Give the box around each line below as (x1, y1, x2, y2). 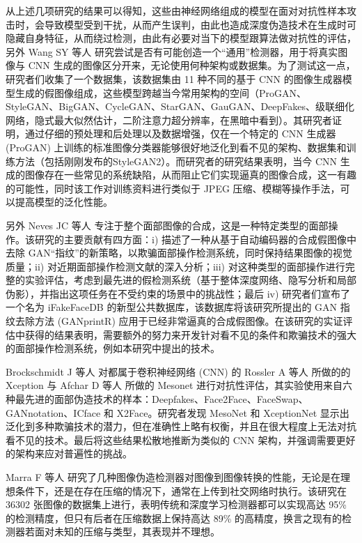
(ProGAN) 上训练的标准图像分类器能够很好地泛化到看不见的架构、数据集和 (6, 139, 347, 154)
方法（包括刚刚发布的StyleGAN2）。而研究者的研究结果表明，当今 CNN (15, 153, 338, 168)
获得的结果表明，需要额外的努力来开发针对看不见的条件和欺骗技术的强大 (24, 327, 356, 342)
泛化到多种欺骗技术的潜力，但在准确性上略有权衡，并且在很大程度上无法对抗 (6, 419, 356, 434)
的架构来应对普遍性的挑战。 (6, 446, 132, 461)
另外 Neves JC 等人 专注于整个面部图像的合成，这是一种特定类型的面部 (6, 217, 329, 232)
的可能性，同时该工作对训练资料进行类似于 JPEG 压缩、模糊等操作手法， (6, 181, 340, 195)
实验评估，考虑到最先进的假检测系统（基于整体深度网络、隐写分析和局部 (24, 273, 356, 287)
